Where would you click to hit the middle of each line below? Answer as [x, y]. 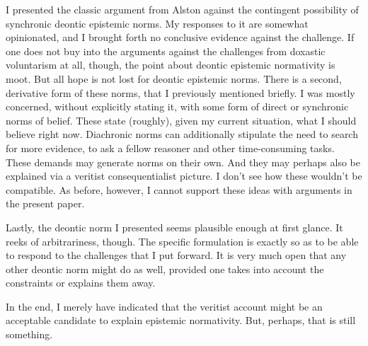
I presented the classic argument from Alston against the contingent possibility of [182, 9]
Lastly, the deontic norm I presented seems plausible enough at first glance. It [174, 227]
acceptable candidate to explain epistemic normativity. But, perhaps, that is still [181, 320]
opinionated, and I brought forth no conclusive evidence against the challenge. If [180, 37]
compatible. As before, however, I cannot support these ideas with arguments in [179, 189]
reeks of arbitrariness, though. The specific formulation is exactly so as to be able [182, 241]
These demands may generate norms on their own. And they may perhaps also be [183, 162]
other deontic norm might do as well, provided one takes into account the [165, 269]
